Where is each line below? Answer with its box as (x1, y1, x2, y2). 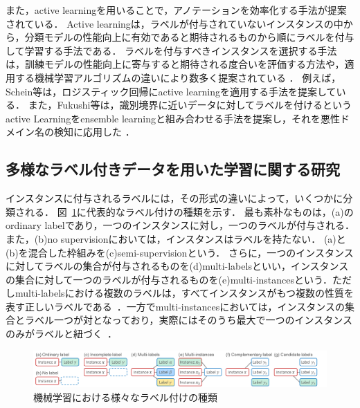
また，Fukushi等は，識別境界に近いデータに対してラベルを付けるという (28, 98, 352, 112)
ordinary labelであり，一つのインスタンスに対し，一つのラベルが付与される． (6, 218, 354, 232)
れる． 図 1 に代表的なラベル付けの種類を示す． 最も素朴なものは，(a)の (24, 204, 354, 219)
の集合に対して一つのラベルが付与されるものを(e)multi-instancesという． (6, 272, 332, 286)
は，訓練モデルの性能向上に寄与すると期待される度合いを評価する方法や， (6, 57, 345, 71)
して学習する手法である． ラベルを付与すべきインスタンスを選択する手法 (6, 43, 337, 57)
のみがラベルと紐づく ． (6, 326, 117, 341)
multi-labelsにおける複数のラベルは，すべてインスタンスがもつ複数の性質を (15, 286, 354, 300)
